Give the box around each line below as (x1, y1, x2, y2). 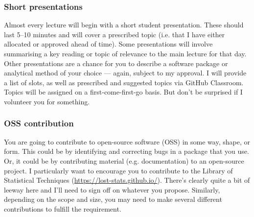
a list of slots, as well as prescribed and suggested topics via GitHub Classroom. (4, 77, 244, 87)
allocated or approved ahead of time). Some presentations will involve (4, 39, 213, 49)
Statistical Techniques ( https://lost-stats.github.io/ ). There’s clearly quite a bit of (4, 175, 250, 185)
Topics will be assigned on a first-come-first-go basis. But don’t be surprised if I (4, 87, 243, 97)
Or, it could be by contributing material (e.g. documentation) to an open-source (4, 155, 244, 166)
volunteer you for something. (4, 96, 90, 106)
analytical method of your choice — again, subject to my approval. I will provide (4, 68, 247, 78)
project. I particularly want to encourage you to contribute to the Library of (4, 165, 233, 175)
